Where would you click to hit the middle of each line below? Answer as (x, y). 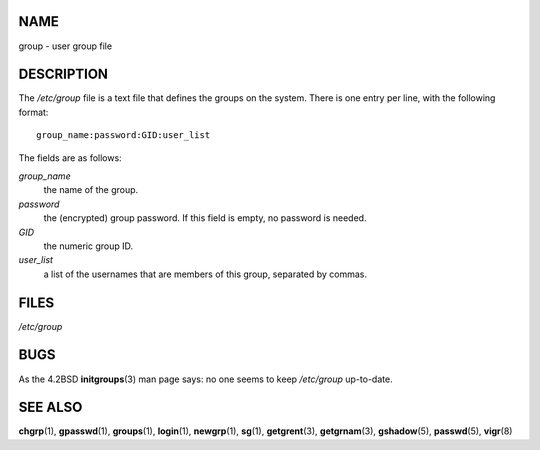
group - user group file (65, 46)
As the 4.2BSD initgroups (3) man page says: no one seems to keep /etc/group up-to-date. (206, 379)
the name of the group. (91, 190)
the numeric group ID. (88, 246)
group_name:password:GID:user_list (123, 135)
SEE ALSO (50, 407)
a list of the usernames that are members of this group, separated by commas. (205, 274)
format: (33, 112)
